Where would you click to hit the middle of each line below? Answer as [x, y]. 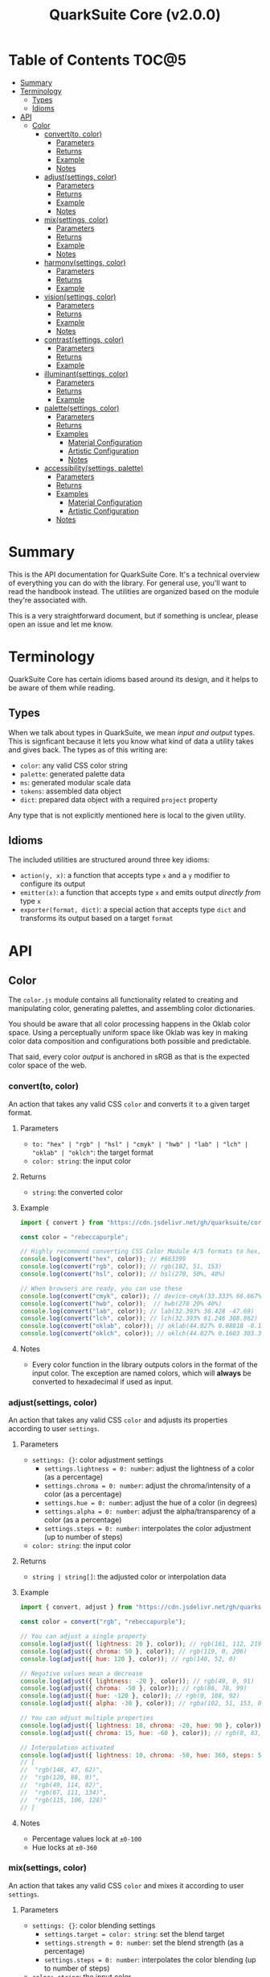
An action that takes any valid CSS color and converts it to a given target [129, 1104]
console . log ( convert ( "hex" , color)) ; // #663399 [103, 1259]
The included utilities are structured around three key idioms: [109, 859]
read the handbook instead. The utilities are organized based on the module [134, 591]
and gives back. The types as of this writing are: [88, 749]
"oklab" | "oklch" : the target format [93, 1152]
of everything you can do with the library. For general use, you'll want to [127, 583]
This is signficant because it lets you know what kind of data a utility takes [131, 741]
